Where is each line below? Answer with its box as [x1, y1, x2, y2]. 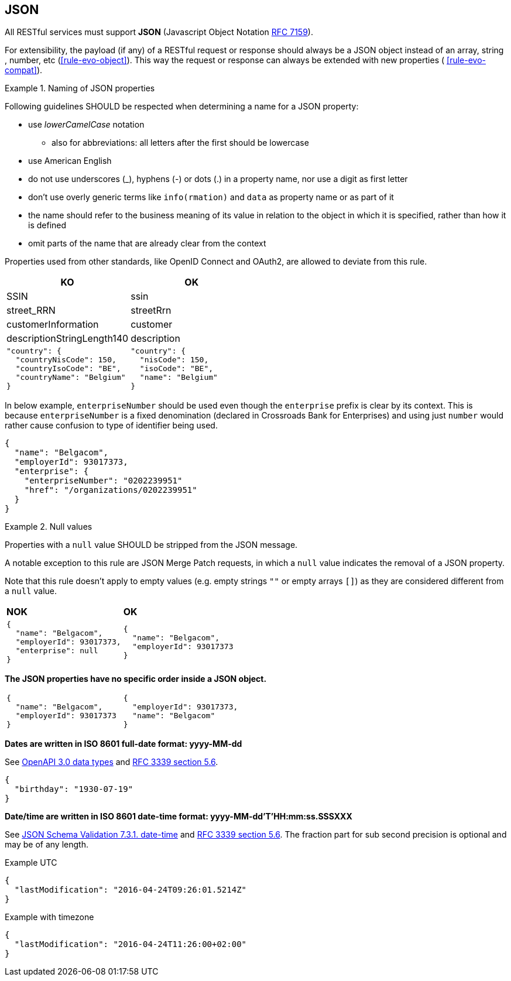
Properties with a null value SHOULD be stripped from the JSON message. [5, 540, 298, 550]
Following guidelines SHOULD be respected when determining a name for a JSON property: [5, 101, 359, 112]
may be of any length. [5, 839, 88, 850]
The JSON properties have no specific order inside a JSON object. [5, 674, 267, 684]
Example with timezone [5, 912, 94, 922]
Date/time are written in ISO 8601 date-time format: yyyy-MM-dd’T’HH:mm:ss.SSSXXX [5, 811, 352, 822]
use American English [28, 156, 112, 166]
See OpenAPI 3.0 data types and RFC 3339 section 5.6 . [5, 757, 218, 767]
